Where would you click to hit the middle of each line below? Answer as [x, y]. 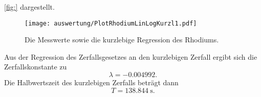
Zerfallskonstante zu [36, 67]
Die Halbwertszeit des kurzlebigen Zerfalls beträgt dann [91, 82]
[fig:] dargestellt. [29, 7]
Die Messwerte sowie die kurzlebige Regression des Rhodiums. [122, 40]
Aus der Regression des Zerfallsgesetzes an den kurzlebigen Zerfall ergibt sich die [131, 56]
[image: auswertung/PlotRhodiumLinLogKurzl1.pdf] [111, 23]
